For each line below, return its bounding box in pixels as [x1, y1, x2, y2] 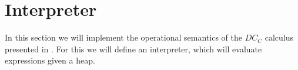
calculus [264, 31, 294, 44]
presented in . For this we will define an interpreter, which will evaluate [5, 42, 262, 55]
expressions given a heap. [5, 54, 95, 66]
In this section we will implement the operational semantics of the [5, 31, 242, 44]
